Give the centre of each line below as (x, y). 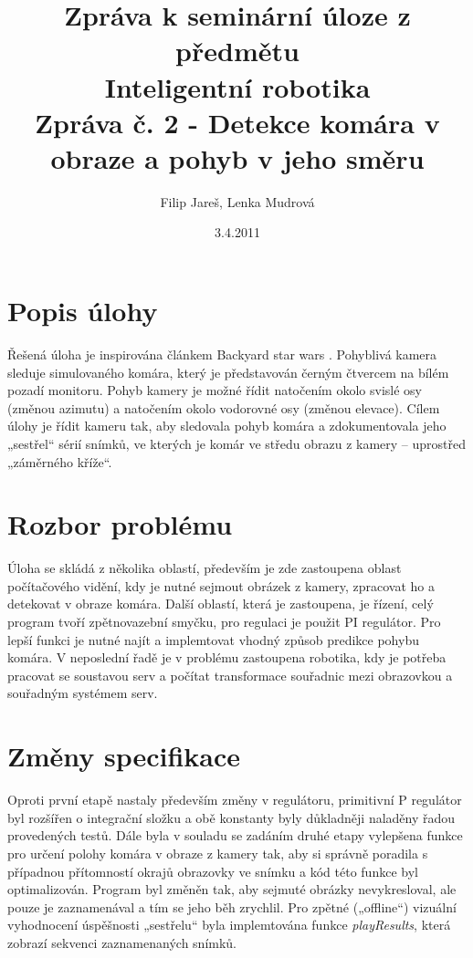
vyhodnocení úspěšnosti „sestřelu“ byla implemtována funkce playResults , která (229, 925)
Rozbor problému (120, 524)
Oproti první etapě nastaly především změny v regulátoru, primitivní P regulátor (235, 800)
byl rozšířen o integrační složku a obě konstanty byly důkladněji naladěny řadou (231, 817)
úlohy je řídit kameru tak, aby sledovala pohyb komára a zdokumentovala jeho (227, 426)
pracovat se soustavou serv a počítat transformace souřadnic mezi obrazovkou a (230, 675)
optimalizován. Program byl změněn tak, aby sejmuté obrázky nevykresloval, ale (232, 889)
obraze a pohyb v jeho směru (237, 157)
